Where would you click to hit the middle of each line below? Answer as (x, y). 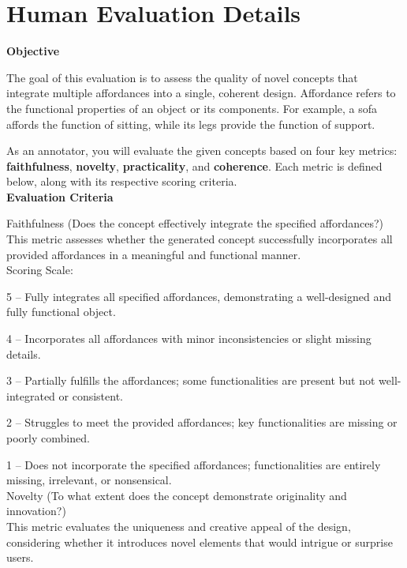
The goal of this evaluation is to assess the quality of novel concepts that (182, 77)
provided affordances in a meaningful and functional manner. (154, 254)
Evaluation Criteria (60, 196)
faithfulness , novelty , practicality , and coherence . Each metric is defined (194, 166)
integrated (31, 395)
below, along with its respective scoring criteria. (122, 181)
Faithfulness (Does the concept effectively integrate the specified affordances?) (195, 223)
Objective (33, 51)
